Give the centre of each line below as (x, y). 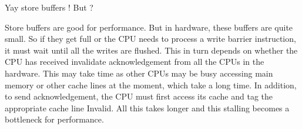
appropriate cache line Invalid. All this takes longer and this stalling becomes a (147, 107)
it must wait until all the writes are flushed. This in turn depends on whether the (151, 50)
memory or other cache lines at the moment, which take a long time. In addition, (151, 85)
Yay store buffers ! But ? (49, 7)
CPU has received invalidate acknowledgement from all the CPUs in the (135, 62)
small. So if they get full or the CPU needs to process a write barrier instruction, (150, 39)
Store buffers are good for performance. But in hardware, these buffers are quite (149, 27)
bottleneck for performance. (54, 119)
